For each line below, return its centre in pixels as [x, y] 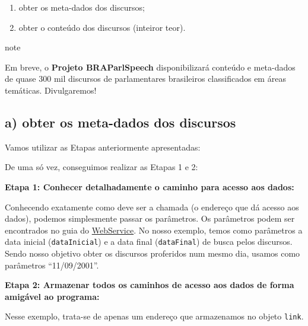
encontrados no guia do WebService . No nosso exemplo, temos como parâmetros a [154, 230]
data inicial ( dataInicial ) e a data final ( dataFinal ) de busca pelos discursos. [149, 242]
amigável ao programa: [52, 296]
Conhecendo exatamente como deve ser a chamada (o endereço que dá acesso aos [152, 207]
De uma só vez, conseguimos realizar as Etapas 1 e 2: [101, 167]
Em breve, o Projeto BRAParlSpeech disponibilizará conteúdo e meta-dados [150, 67]
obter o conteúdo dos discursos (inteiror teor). [102, 27]
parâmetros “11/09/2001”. [52, 265]
